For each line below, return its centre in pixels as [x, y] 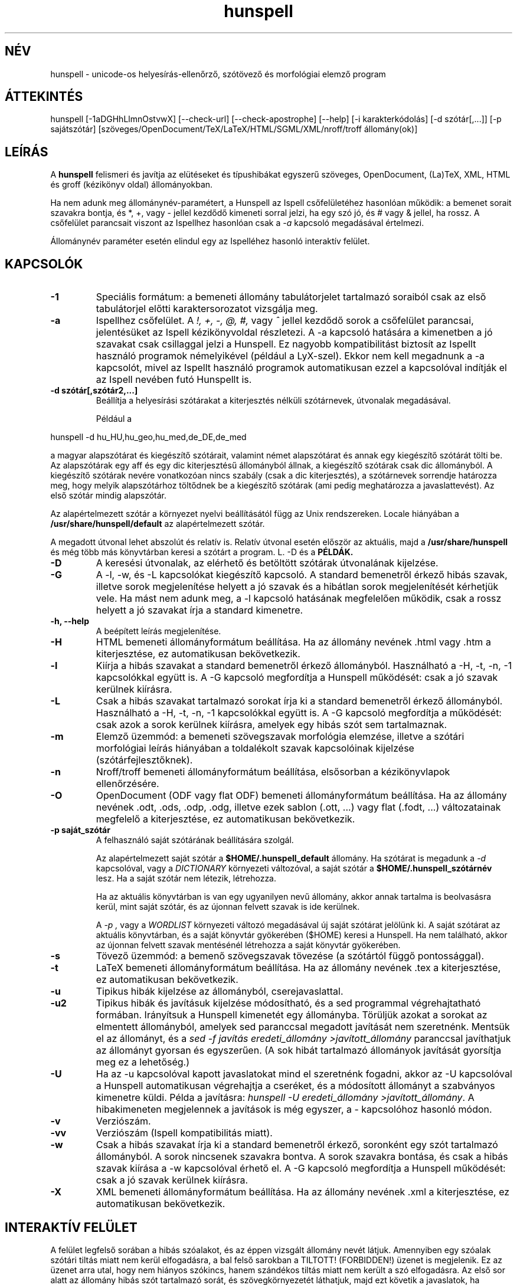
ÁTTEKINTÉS [44, 97]
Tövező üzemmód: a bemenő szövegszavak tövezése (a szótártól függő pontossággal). [290, 956]
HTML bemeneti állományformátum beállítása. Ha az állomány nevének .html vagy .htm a [293, 642]
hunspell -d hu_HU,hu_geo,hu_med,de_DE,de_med [148, 437]
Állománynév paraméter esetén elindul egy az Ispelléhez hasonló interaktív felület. [210, 241]
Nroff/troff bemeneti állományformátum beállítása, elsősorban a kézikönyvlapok [273, 772]
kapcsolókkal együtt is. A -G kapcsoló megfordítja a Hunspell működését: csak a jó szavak [297, 678]
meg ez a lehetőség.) [143, 1062]
